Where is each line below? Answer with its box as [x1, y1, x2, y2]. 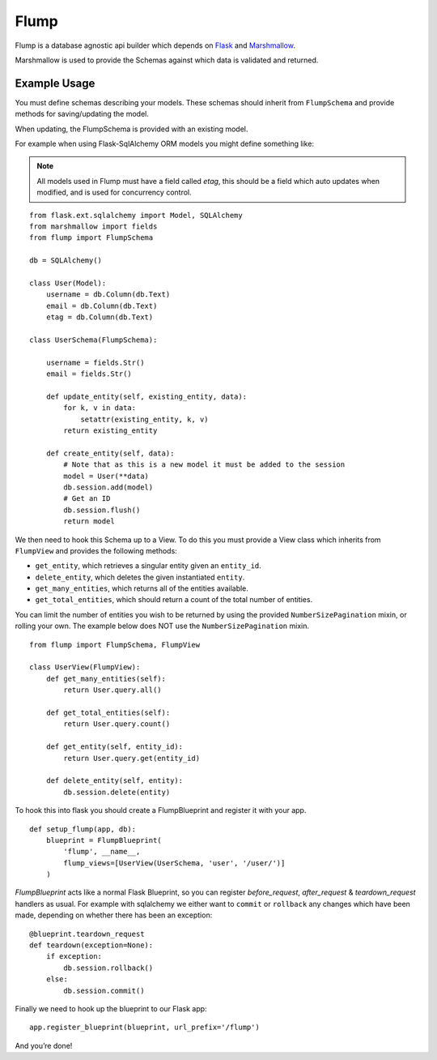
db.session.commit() [63, 985, 145, 995]
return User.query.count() [63, 720, 171, 729]
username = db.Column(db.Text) [45, 290, 171, 299]
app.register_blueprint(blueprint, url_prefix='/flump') [29, 1023, 261, 1032]
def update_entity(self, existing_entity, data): [45, 391, 247, 401]
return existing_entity [63, 426, 158, 435]
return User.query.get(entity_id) [63, 754, 201, 763]
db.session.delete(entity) [63, 787, 171, 797]
